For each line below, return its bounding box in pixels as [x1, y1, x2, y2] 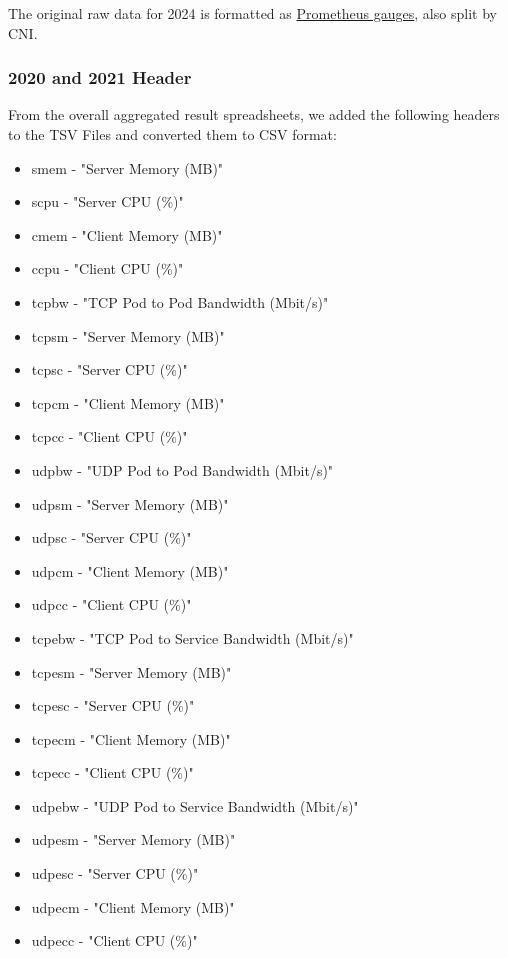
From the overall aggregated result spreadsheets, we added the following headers [8, 104, 500, 125]
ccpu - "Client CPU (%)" [31, 258, 184, 279]
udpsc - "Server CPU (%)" [31, 527, 192, 548]
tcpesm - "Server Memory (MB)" [31, 661, 232, 682]
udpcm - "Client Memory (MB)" [31, 560, 229, 581]
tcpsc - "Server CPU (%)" [31, 359, 188, 380]
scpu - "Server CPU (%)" [31, 191, 184, 212]
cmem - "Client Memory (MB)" [31, 224, 223, 245]
